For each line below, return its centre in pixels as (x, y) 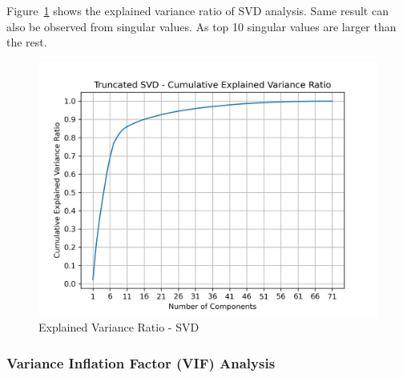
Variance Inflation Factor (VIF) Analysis (141, 362)
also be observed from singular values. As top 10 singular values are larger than (201, 26)
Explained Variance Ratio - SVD (119, 327)
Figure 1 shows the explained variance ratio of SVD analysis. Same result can (197, 10)
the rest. (27, 42)
